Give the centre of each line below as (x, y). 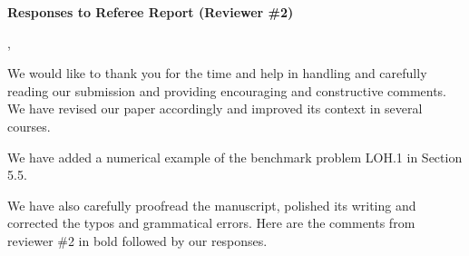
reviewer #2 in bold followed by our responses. (137, 240)
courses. (29, 126)
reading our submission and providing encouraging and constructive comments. (227, 90)
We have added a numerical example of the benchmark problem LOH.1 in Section (235, 157)
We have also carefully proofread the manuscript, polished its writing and (212, 205)
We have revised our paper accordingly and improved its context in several (215, 108)
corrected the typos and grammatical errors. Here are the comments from (211, 223)
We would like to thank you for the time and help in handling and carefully (217, 73)
